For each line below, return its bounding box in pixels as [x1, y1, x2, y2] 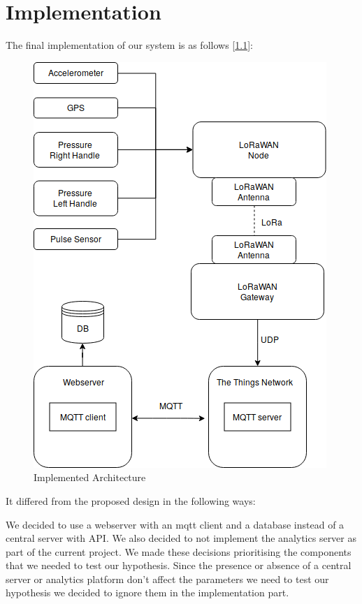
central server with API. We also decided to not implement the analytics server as [6, 531, 356, 545]
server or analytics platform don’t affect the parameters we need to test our [6, 571, 329, 586]
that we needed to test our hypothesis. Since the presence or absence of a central [6, 558, 352, 573]
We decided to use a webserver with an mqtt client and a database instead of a [6, 517, 345, 531]
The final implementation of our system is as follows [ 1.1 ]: [6, 38, 253, 52]
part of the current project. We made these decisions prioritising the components [6, 544, 352, 559]
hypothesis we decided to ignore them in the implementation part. [6, 585, 289, 600]
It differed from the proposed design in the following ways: [6, 493, 256, 508]
